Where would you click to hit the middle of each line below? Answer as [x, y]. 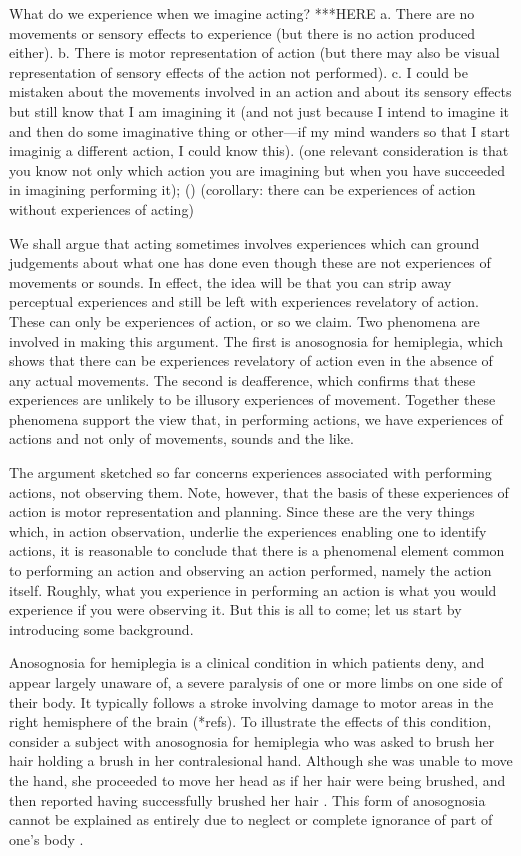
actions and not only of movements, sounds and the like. [181, 438]
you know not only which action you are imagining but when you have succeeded [257, 169]
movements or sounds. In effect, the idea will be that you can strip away [230, 281]
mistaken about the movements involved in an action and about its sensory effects [260, 91]
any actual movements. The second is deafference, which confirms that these [242, 379]
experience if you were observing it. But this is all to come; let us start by [235, 609]
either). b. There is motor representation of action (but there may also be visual [254, 52]
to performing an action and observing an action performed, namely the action [250, 570]
